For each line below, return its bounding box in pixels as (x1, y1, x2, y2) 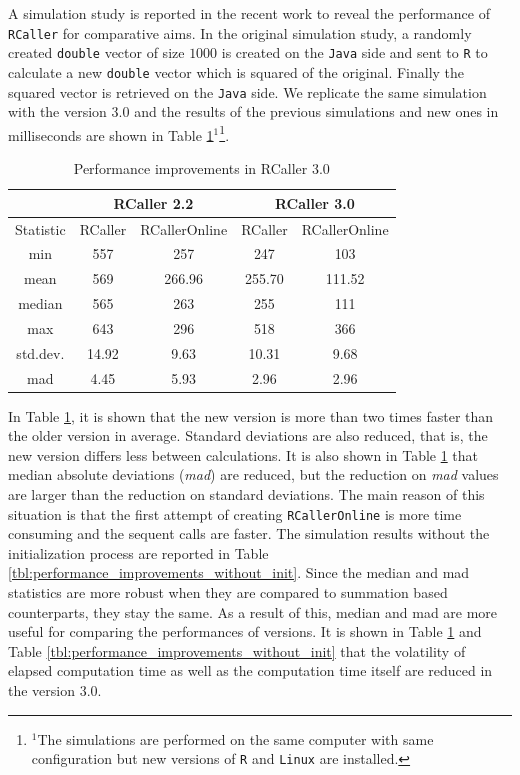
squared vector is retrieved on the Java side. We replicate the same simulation (8, 81, 487, 102)
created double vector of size (8, 42, 185, 63)
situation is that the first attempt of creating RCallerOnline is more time (8, 503, 462, 524)
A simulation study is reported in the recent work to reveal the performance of (8, 3, 490, 23)
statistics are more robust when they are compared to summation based (8, 582, 448, 603)
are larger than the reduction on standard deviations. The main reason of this (8, 484, 485, 505)
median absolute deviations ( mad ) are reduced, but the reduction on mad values (8, 464, 499, 485)
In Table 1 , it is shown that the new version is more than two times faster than (8, 405, 494, 426)
